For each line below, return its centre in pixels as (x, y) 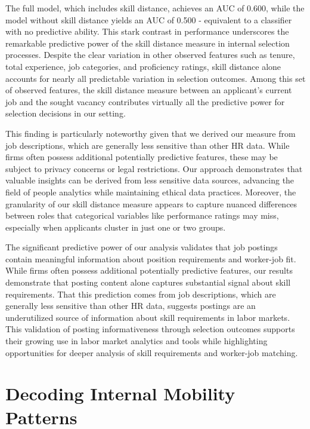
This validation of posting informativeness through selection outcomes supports (150, 329)
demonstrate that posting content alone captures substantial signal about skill (148, 282)
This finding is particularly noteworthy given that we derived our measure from (151, 133)
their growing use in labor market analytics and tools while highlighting (137, 341)
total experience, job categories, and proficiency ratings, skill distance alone (143, 66)
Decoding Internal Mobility (120, 393)
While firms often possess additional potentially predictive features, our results (149, 270)
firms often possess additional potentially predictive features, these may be (142, 157)
